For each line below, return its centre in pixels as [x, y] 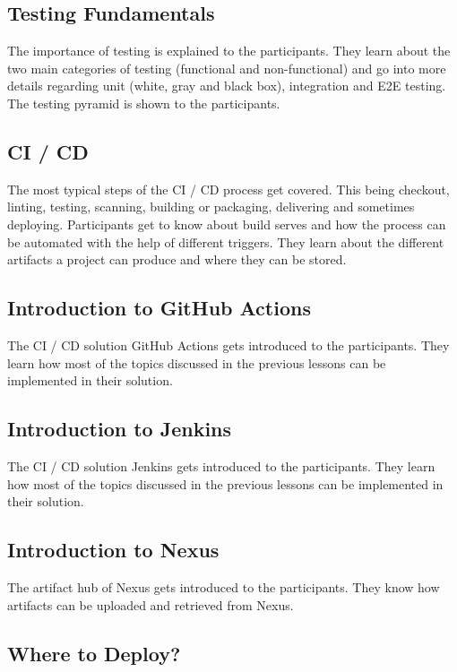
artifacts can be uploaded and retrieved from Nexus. [151, 604]
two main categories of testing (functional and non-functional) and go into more [227, 68]
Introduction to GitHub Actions [159, 308]
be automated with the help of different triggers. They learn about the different [226, 241]
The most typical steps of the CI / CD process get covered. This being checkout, [228, 189]
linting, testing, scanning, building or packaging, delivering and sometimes [211, 207]
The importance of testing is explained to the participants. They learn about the [229, 51]
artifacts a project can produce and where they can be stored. [177, 259]
